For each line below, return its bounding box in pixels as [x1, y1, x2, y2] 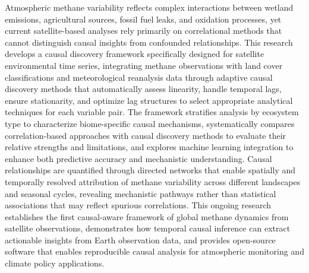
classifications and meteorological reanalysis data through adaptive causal [5, 71, 273, 83]
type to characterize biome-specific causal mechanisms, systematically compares [5, 117, 295, 129]
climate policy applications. [5, 257, 105, 269]
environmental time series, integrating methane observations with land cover [5, 59, 283, 71]
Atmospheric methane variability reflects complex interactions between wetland [5, 1, 294, 13]
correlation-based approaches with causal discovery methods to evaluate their [5, 129, 286, 141]
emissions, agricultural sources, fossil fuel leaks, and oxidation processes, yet [5, 12, 282, 25]
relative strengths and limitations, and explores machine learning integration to [5, 141, 294, 153]
